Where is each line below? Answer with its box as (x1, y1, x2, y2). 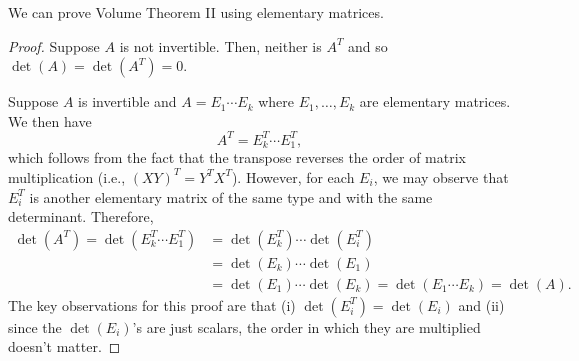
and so (348, 35, 388, 56)
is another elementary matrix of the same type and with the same (29, 186, 433, 207)
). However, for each (231, 166, 355, 187)
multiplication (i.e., (8, 166, 126, 187)
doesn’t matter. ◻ (8, 336, 121, 357)
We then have (8, 110, 92, 131)
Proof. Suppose (8, 35, 100, 56)
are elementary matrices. (359, 91, 511, 112)
